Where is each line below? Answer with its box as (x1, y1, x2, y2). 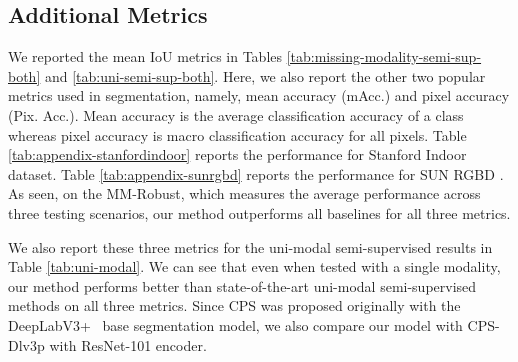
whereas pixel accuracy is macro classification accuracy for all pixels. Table (8, 124, 467, 145)
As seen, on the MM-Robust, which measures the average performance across (8, 183, 481, 204)
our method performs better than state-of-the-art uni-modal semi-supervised (8, 275, 477, 296)
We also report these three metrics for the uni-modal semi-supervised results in (8, 236, 493, 257)
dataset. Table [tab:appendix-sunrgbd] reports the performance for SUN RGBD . (8, 163, 504, 184)
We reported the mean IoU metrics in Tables (8, 46, 283, 67)
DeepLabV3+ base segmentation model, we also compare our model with (8, 314, 463, 335)
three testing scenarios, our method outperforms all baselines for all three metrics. (8, 202, 511, 223)
